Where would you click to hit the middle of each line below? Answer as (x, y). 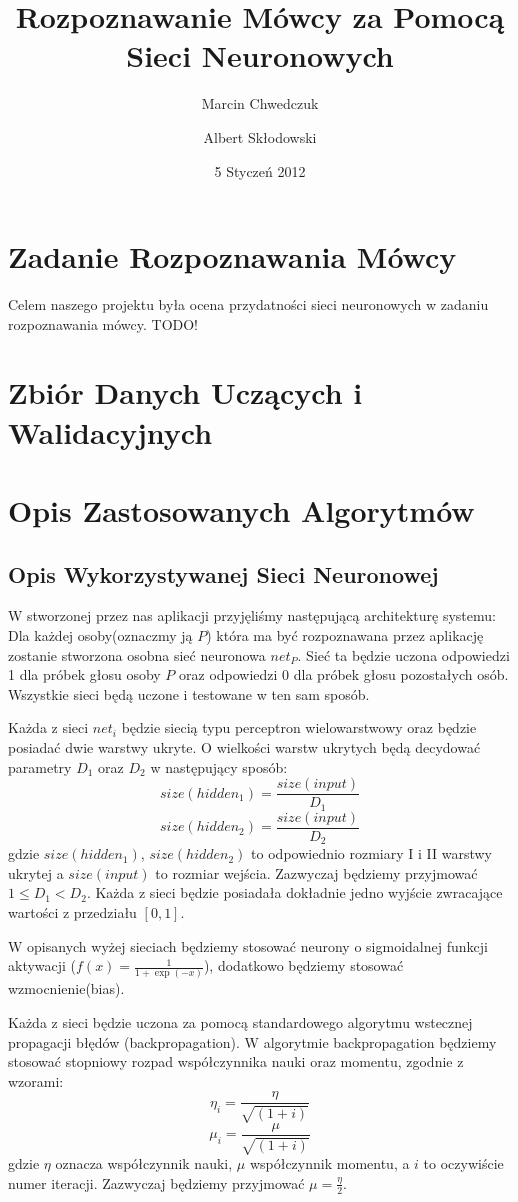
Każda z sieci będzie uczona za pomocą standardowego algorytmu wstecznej (240, 1022)
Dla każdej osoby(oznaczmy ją (100, 634)
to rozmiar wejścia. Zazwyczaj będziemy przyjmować (316, 872)
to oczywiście (463, 1163)
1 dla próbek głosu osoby (84, 674)
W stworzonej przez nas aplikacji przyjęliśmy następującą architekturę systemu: (252, 615)
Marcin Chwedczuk (260, 103)
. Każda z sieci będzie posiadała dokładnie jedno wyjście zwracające (294, 892)
